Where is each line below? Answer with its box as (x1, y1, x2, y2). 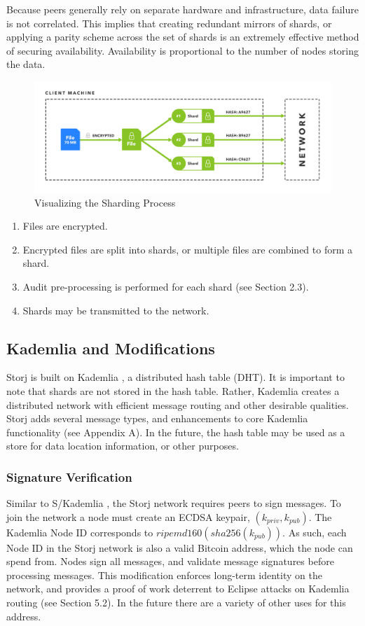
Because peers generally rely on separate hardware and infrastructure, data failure (6, 2, 359, 16)
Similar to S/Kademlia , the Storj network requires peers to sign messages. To (6, 496, 341, 510)
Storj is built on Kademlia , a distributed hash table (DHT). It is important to (6, 370, 345, 384)
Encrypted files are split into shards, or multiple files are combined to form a (22, 242, 352, 256)
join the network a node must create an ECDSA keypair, (6, 509, 250, 524)
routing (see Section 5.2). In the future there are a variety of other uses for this (6, 595, 346, 610)
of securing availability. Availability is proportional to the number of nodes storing (6, 43, 359, 57)
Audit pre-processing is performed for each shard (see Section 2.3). (22, 279, 309, 293)
